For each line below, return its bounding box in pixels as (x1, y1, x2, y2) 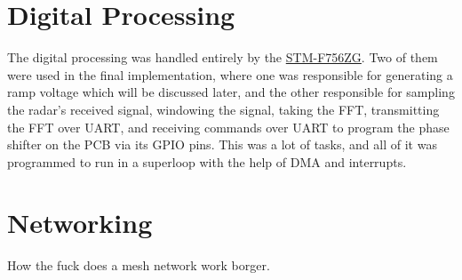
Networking (7, 204, 153, 241)
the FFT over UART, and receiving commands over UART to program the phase (7, 117, 450, 136)
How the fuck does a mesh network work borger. (7, 256, 270, 275)
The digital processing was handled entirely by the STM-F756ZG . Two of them (7, 48, 438, 67)
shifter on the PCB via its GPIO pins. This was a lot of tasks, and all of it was (7, 135, 437, 154)
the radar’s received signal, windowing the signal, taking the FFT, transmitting (7, 100, 440, 118)
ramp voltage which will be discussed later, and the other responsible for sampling (7, 83, 455, 101)
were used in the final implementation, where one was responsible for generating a (7, 65, 453, 84)
